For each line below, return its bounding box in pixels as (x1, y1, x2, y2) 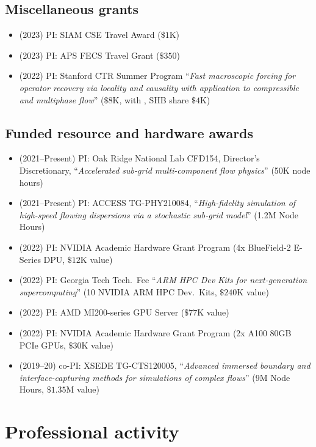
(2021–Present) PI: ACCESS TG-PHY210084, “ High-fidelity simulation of (19, 196, 296, 209)
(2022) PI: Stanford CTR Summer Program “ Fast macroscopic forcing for (19, 69, 296, 82)
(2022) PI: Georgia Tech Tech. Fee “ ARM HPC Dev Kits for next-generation (19, 273, 307, 286)
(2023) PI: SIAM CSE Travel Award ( (19, 28, 161, 41)
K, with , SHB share (112, 93, 189, 106)
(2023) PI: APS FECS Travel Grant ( (19, 48, 160, 61)
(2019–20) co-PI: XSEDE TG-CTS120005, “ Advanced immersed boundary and (19, 359, 311, 372)
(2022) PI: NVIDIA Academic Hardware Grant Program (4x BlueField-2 (19, 240, 291, 253)
